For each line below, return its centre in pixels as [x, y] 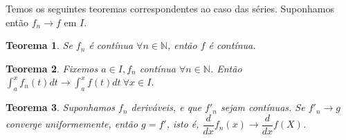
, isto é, [183, 124]
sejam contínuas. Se [263, 107]
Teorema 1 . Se [39, 45]
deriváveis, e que [166, 107]
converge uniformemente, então [72, 124]
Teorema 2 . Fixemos [52, 68]
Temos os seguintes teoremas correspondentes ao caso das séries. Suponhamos [170, 8]
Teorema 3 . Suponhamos [61, 107]
